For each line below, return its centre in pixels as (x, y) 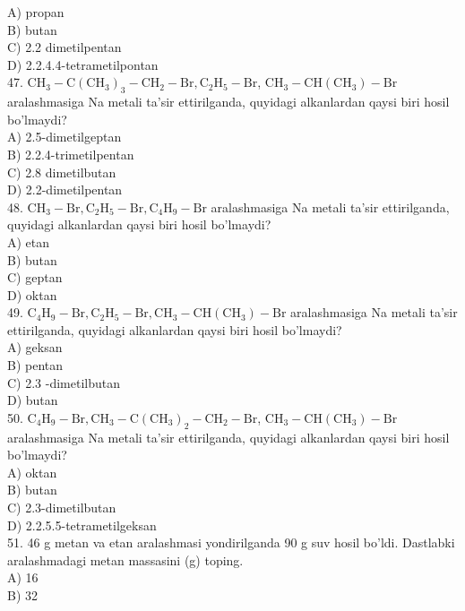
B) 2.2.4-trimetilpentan (71, 154)
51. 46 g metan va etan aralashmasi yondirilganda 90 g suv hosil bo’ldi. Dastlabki (231, 542)
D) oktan (32, 294)
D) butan (33, 400)
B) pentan (35, 365)
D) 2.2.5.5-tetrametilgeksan (82, 525)
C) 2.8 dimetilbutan (62, 172)
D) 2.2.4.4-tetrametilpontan (83, 64)
